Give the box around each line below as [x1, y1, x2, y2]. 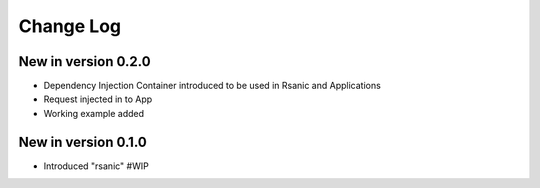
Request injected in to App [43, 93, 153, 105]
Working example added [43, 107, 145, 119]
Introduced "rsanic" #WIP [43, 160, 149, 172]
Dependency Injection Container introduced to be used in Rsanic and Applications [43, 80, 382, 92]
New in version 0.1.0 [18, 133, 147, 150]
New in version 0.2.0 [18, 53, 151, 70]
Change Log [18, 15, 122, 37]
